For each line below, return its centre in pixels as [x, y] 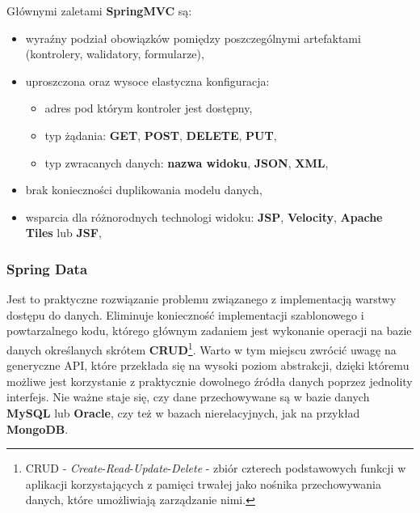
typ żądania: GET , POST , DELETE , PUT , [161, 135]
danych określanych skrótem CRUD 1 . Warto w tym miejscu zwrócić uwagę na [202, 348]
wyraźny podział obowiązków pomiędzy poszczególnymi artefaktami [193, 38]
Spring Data [47, 268]
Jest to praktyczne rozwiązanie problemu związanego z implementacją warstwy [202, 299]
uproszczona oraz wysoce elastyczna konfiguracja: [147, 81]
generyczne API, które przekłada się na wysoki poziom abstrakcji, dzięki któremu [208, 365]
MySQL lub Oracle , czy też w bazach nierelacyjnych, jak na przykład [183, 412]
